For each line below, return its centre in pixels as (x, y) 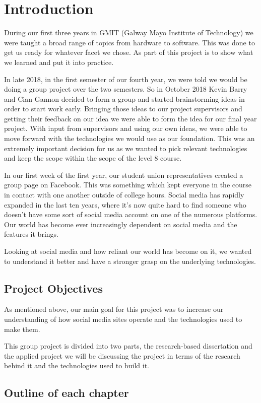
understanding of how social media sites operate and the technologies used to (123, 319)
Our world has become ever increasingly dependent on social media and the (121, 224)
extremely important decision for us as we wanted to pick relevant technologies (126, 148)
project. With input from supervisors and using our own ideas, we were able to (126, 128)
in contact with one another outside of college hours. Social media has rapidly (124, 195)
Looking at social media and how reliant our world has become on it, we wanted (128, 251)
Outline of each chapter (67, 393)
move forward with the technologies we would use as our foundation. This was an (129, 138)
